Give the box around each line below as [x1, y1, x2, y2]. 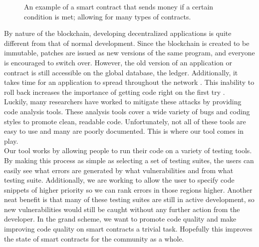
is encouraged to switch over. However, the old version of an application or [4, 57, 232, 67]
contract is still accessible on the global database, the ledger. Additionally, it [4, 67, 238, 77]
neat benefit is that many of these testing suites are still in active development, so [4, 194, 255, 205]
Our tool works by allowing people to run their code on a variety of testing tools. [4, 145, 252, 156]
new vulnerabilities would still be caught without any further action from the [4, 204, 240, 214]
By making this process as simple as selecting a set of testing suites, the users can [4, 155, 254, 165]
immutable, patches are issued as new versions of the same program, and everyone [4, 47, 255, 58]
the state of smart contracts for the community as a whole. [4, 233, 184, 244]
